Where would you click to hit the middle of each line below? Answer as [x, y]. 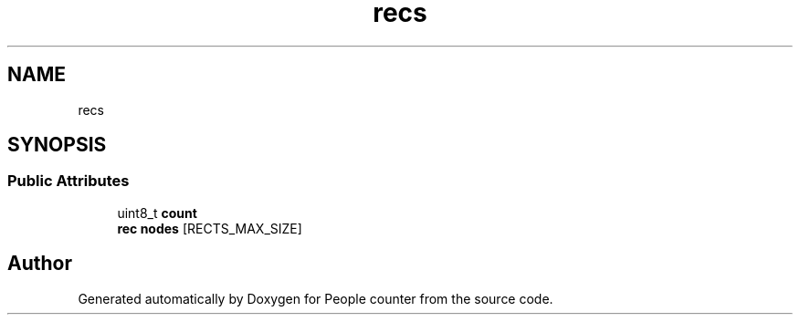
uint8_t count [157, 213]
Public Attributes [68, 181]
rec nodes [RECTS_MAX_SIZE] [210, 228]
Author [40, 264]
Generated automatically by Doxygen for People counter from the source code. [316, 298]
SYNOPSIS [57, 145]
